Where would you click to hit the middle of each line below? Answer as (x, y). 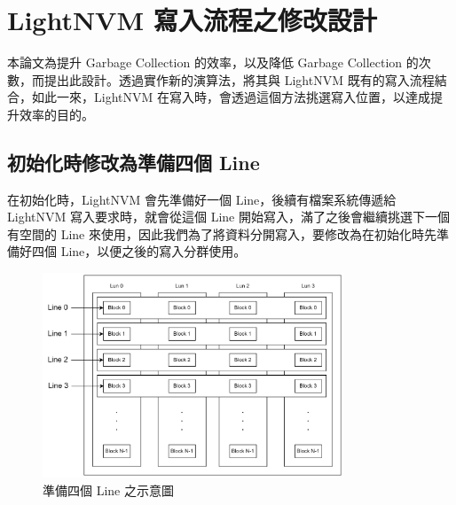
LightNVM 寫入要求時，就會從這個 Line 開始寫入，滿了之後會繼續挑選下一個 (228, 217)
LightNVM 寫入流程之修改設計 (192, 20)
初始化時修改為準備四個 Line (134, 162)
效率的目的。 (56, 114)
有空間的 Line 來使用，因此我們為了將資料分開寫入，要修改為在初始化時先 (222, 233)
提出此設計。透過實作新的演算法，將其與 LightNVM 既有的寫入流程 (239, 79)
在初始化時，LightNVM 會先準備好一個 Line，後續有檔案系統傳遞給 (202, 199)
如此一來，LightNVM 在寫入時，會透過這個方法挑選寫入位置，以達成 (231, 97)
